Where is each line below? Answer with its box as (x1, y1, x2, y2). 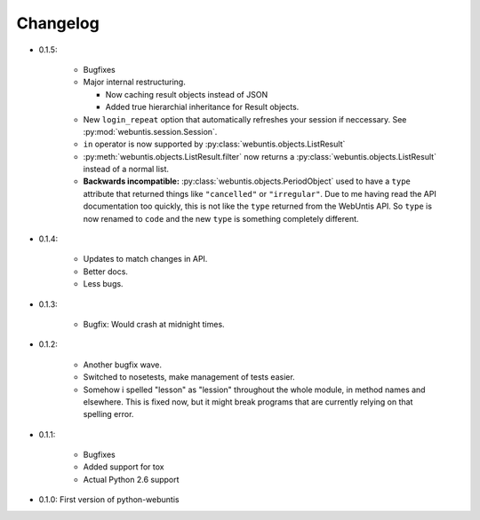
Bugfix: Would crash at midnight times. (83, 319, 226, 329)
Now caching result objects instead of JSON (105, 89, 268, 99)
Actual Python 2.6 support (83, 474, 180, 485)
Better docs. (83, 266, 129, 277)
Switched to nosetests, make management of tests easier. (83, 372, 295, 382)
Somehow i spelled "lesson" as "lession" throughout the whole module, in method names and (83, 384, 426, 395)
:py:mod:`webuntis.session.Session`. (83, 126, 218, 137)
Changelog (16, 13, 100, 33)
